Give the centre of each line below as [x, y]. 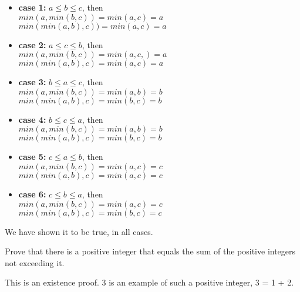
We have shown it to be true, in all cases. [79, 231]
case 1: [32, 7]
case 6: [32, 194]
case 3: [32, 82]
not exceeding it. [35, 262]
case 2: [32, 44]
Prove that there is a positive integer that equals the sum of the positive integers [150, 251]
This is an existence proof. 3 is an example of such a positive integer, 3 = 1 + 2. [149, 282]
